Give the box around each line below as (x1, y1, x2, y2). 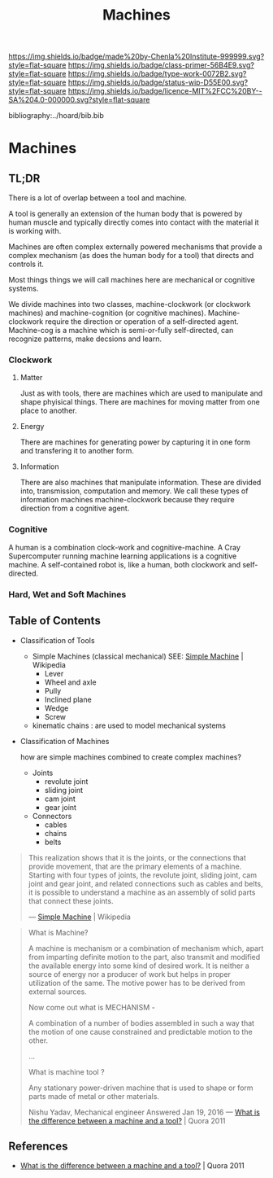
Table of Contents (8, 614, 102, 628)
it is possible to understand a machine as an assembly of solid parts (28, 887, 256, 897)
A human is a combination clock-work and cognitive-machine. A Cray (8, 542, 241, 552)
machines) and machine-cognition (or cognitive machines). (8, 308, 206, 318)
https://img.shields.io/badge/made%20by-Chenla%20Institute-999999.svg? (8, 51, 265, 62)
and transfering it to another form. (19, 446, 134, 456)
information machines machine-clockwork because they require (19, 495, 235, 505)
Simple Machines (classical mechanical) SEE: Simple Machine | (32, 651, 244, 661)
